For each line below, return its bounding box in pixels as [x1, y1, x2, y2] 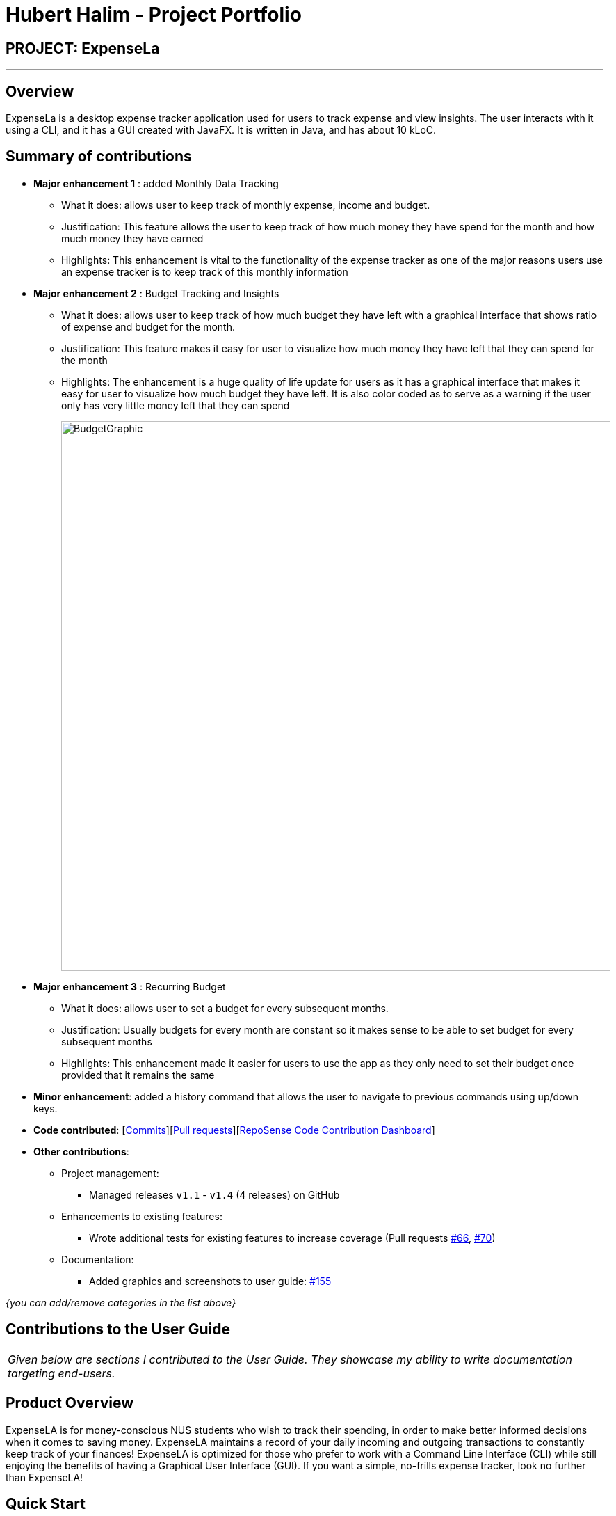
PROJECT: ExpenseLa [6, 39, 160, 57]
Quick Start [6, 1494, 86, 1513]
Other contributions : [33, 1145, 129, 1158]
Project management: [61, 1167, 159, 1179]
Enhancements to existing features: [61, 1210, 222, 1222]
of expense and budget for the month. [61, 320, 235, 333]
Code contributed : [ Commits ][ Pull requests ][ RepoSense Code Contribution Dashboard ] [33, 1123, 435, 1136]
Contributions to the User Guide [6, 1320, 230, 1339]
